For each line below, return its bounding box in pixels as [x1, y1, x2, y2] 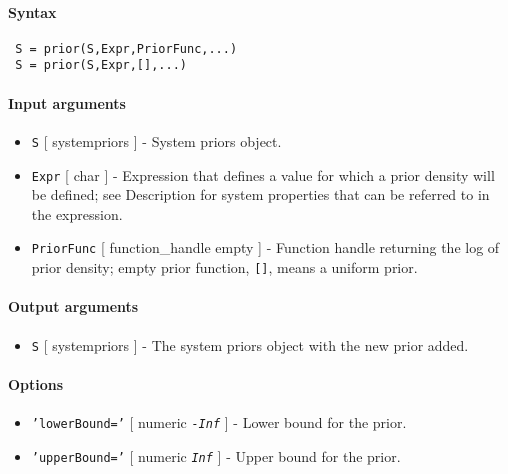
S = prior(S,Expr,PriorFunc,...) [15, 41, 238, 56]
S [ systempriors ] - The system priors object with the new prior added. [31, 334, 469, 355]
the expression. [31, 203, 123, 224]
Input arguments [8, 92, 126, 113]
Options [8, 373, 64, 394]
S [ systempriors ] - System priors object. [31, 130, 282, 151]
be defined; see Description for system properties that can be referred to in [31, 184, 490, 205]
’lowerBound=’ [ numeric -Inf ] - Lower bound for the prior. [31, 411, 407, 432]
